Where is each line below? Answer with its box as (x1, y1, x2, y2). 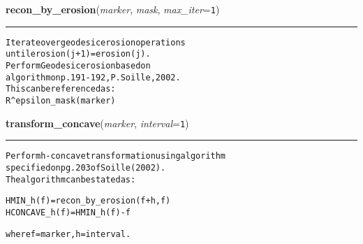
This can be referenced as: (6, 84, 116, 94)
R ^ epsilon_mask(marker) (6, 95, 116, 106)
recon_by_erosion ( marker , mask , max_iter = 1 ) (6, 2, 220, 16)
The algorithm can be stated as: (6, 174, 136, 185)
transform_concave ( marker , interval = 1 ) (6, 115, 189, 130)
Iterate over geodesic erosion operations (6, 37, 186, 48)
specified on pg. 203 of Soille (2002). (6, 162, 166, 173)
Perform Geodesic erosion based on (6, 60, 151, 71)
